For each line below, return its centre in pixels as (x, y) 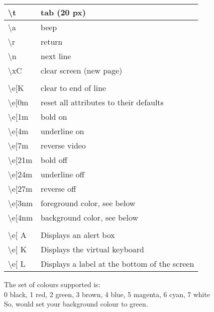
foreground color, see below (88, 203)
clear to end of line (73, 88)
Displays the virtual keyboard (92, 249)
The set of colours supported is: (52, 284)
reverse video (63, 145)
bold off (54, 160)
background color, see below (89, 217)
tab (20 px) (63, 12)
